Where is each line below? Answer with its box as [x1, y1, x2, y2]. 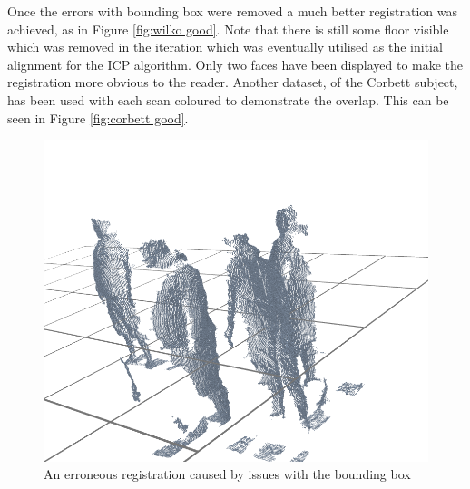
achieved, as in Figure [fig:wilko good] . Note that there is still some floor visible [7, 19, 449, 38]
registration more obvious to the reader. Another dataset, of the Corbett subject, [7, 73, 458, 92]
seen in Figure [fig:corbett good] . [7, 108, 189, 127]
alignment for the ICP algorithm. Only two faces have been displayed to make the [7, 54, 464, 73]
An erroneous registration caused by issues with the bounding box [44, 465, 411, 484]
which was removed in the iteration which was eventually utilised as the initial [7, 37, 443, 56]
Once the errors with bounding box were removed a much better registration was [7, 2, 457, 20]
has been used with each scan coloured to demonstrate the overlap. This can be [7, 90, 449, 109]
